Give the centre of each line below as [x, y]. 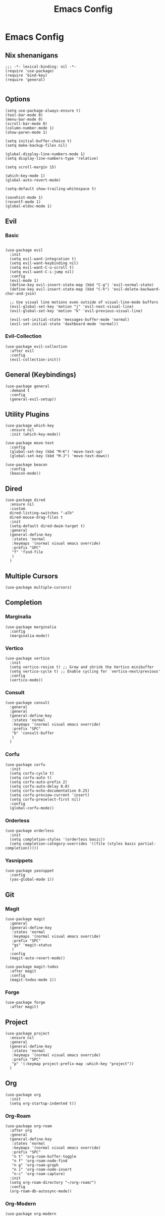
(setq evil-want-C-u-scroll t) [42, 267]
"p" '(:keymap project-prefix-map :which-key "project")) [73, 1064]
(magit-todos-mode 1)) [33, 980]
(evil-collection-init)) [35, 360]
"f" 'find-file [27, 552]
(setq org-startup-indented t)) [43, 1103]
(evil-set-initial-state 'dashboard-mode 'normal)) [64, 324]
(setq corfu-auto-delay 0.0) [40, 786]
